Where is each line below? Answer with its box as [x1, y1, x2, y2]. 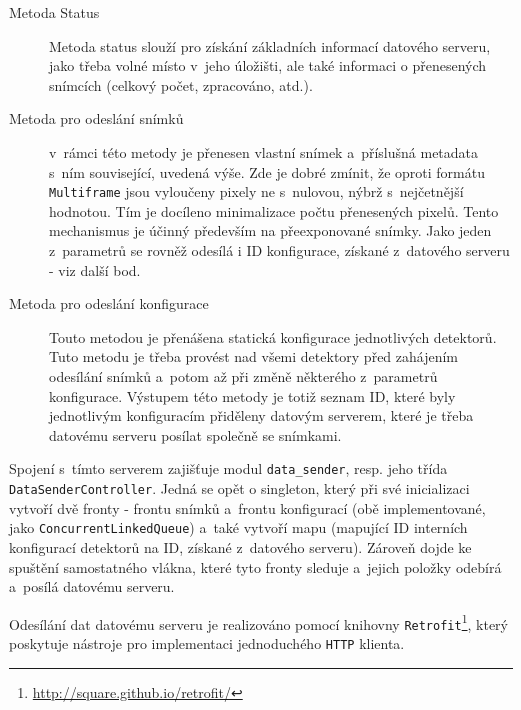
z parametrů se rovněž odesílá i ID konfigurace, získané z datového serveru [49, 240, 510, 260]
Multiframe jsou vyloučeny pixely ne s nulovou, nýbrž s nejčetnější [49, 181, 464, 202]
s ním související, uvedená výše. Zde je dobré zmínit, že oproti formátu [49, 161, 485, 182]
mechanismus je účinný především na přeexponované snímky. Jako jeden [49, 220, 492, 241]
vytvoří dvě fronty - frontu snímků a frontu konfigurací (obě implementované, [9, 497, 486, 518]
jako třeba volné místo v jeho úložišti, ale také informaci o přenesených [49, 55, 487, 76]
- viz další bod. [49, 259, 141, 280]
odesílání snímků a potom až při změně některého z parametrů [49, 365, 438, 386]
